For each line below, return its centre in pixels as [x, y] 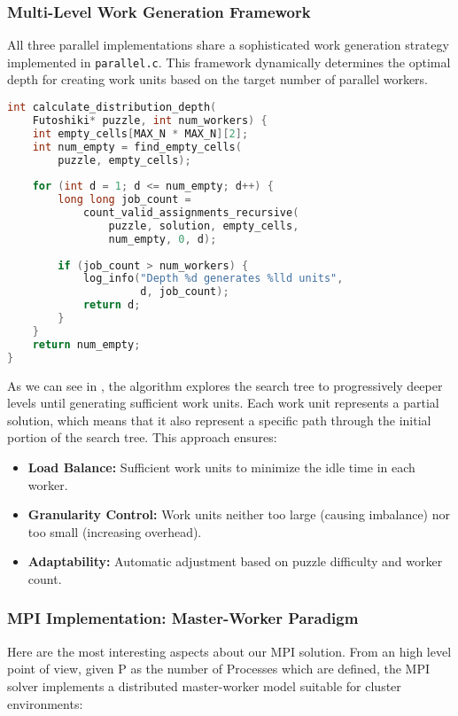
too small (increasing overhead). [115, 531]
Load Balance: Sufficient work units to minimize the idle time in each [221, 467]
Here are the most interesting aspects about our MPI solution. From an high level [229, 651]
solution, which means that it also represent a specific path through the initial [219, 420]
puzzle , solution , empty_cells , [204, 226]
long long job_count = [124, 200]
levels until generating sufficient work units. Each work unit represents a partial [223, 403]
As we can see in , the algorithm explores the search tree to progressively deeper [225, 385]
